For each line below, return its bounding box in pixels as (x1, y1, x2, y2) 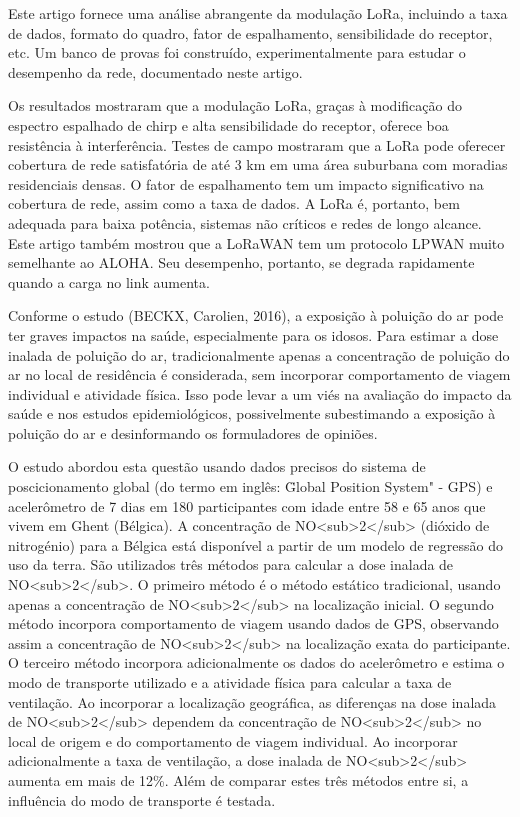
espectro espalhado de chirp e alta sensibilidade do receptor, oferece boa (8, 114, 449, 135)
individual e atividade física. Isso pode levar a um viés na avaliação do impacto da (8, 383, 512, 404)
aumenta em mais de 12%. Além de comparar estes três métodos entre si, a (8, 769, 469, 790)
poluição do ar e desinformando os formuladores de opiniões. (8, 422, 378, 443)
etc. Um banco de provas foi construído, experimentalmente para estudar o (8, 42, 466, 63)
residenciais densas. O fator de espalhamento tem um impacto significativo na (8, 173, 484, 194)
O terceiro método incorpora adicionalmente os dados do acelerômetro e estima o (8, 652, 505, 673)
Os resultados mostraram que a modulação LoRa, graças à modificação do (8, 95, 462, 116)
